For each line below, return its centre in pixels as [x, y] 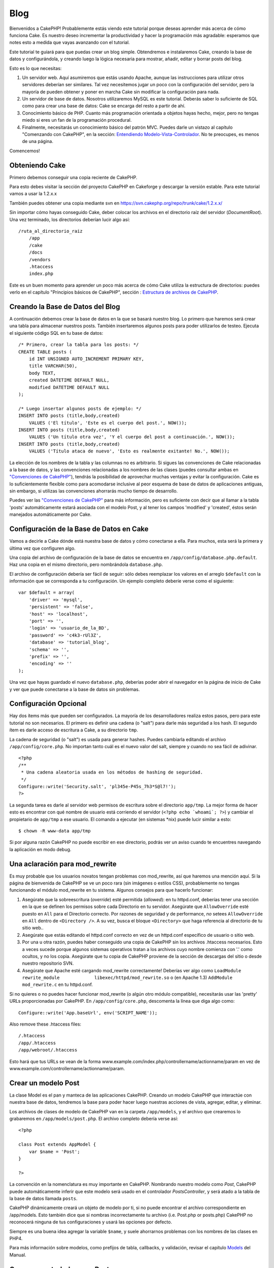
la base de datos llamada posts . [43, 1198]
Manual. [18, 1255]
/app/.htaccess [37, 1043]
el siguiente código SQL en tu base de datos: [56, 333]
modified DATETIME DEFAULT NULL [69, 387]
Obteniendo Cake [38, 165]
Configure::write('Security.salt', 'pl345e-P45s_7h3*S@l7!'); [97, 786]
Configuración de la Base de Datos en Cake [79, 529]
